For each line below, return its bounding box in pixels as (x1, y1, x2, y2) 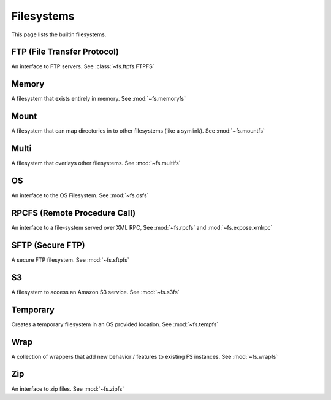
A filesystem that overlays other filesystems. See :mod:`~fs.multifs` (11, 160, 181, 167)
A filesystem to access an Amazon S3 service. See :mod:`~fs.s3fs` (11, 288, 180, 296)
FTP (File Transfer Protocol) (11, 47, 120, 57)
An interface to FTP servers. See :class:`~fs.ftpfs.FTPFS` (11, 63, 154, 70)
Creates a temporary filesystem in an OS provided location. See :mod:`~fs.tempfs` (11, 320, 219, 328)
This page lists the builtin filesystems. (11, 31, 107, 38)
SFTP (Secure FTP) (11, 240, 85, 250)
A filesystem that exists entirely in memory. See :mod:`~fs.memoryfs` (11, 95, 186, 103)
